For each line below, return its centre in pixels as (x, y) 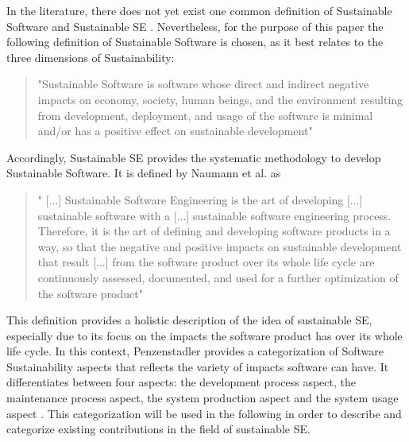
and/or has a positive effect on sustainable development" (175, 131)
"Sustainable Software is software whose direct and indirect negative (203, 84)
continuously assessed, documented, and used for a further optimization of (218, 277)
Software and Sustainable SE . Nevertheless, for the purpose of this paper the (195, 26)
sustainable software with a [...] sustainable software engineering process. (214, 215)
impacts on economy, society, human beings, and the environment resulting (220, 99)
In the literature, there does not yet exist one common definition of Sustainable (199, 10)
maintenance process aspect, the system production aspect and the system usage (203, 398)
